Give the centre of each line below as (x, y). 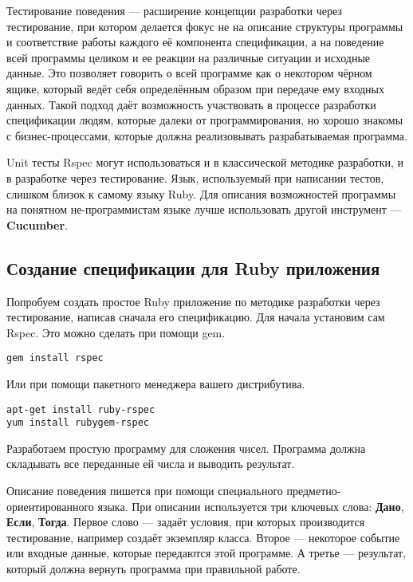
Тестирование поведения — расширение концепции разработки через (174, 10)
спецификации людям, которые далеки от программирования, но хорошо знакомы (205, 120)
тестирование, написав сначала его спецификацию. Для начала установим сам (196, 317)
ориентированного (50, 506)
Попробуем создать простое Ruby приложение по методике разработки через (193, 301)
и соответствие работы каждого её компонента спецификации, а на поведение (195, 42)
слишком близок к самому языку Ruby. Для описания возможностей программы (201, 193)
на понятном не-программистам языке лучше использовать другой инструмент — (204, 209)
